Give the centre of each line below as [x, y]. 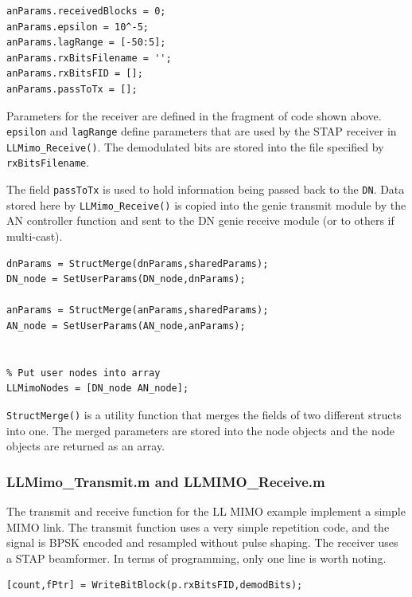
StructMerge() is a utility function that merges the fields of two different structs [204, 414]
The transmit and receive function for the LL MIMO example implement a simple [206, 511]
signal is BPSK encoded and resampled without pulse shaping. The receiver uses [202, 542]
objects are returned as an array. [86, 446]
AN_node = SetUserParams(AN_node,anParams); [126, 326]
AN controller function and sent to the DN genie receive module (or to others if [200, 220]
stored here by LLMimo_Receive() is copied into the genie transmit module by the [206, 204]
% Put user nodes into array [84, 373]
